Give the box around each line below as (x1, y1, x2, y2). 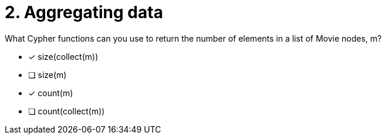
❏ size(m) (28, 69, 67, 80)
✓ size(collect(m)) (28, 51, 99, 62)
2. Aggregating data (5, 2, 163, 22)
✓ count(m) (28, 87, 73, 98)
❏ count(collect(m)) (28, 106, 105, 116)
